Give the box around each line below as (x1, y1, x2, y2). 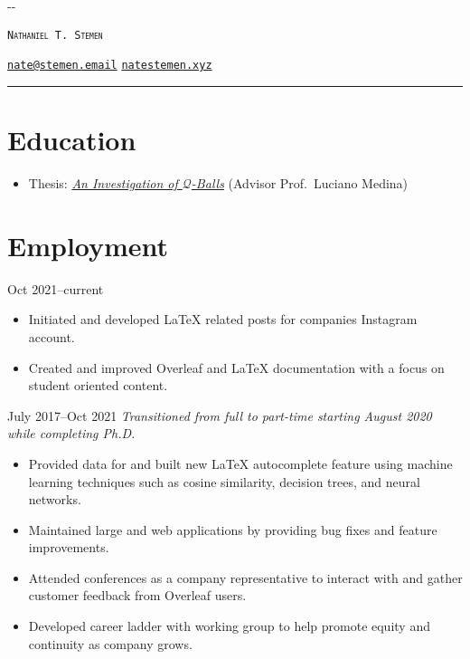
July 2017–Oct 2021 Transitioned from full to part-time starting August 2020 (7, 406, 432, 425)
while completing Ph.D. (7, 424, 136, 443)
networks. (28, 490, 81, 509)
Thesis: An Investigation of (28, 174, 178, 193)
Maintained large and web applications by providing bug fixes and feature (28, 520, 437, 539)
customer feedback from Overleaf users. (28, 586, 247, 605)
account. (28, 327, 75, 346)
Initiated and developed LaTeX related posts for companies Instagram (28, 310, 418, 329)
